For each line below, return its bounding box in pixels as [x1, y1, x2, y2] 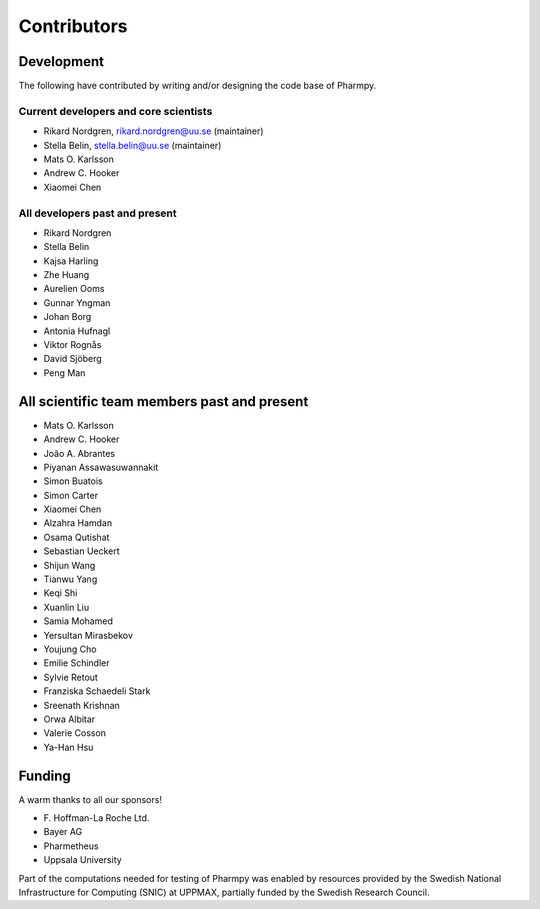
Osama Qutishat [43, 531, 110, 543]
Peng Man [43, 366, 86, 379]
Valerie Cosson [43, 727, 107, 739]
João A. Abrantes [43, 447, 115, 459]
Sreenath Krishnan [43, 699, 120, 711]
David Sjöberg [43, 353, 102, 365]
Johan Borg [43, 311, 92, 323]
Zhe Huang [43, 269, 90, 281]
